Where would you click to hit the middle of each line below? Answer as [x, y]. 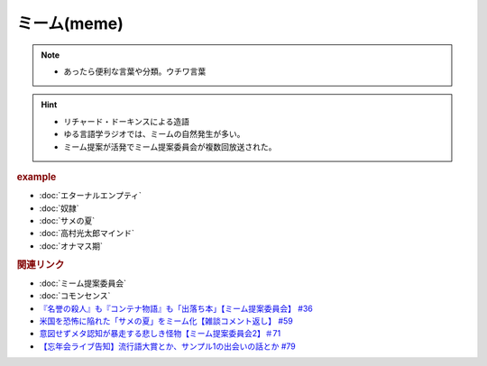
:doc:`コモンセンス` [75, 296]
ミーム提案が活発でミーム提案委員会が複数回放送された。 [170, 146]
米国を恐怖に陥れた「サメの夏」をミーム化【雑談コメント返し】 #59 [166, 321]
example [37, 177]
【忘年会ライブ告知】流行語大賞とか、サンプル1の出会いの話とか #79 [168, 346]
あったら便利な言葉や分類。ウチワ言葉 [135, 71]
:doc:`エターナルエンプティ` [90, 196]
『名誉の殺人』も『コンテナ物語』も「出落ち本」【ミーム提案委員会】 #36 [176, 308]
